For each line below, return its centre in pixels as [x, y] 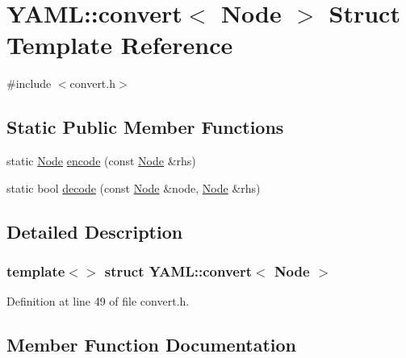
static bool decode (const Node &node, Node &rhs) [134, 187]
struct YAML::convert [178, 271]
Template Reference [120, 45]
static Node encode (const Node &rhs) [101, 161]
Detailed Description [95, 231]
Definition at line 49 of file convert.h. [98, 301]
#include [29, 83]
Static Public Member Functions [145, 127]
